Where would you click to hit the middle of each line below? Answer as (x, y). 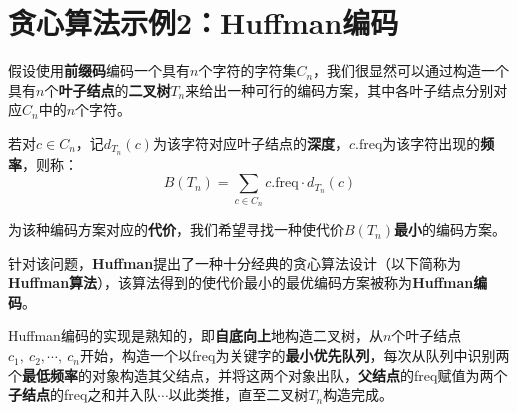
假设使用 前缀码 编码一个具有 (99, 70)
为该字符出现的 (431, 142)
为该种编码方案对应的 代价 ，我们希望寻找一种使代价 (176, 229)
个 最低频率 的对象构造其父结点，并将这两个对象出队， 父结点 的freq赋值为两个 (258, 374)
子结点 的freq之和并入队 (83, 394)
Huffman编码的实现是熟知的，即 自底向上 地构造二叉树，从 (195, 335)
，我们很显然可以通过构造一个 (411, 70)
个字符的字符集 (247, 70)
